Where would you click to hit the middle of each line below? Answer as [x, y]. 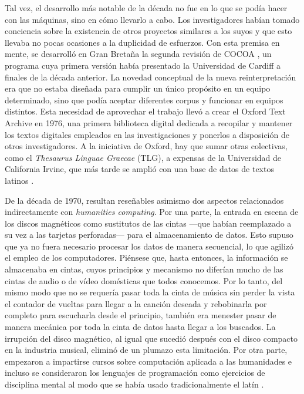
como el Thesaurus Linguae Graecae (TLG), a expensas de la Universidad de [143, 157]
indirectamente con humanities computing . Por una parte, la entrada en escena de [152, 212]
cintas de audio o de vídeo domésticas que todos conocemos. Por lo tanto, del [144, 280]
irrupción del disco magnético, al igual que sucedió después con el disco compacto [151, 338]
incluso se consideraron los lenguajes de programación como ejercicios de [135, 373]
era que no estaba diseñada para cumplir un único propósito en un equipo [138, 88]
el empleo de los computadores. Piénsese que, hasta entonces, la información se [146, 257]
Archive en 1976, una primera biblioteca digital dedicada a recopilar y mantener [149, 122]
